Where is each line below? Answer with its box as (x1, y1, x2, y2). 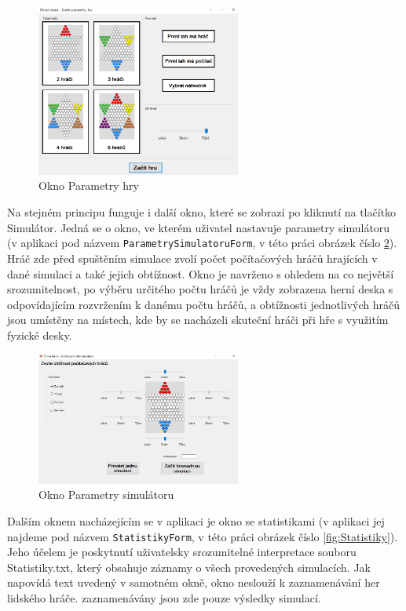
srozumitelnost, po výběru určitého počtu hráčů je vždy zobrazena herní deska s (7, 281, 393, 297)
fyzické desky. (7, 326, 72, 343)
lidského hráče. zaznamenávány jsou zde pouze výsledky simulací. (7, 589, 321, 606)
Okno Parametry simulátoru (38, 486, 174, 503)
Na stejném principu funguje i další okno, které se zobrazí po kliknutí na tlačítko (7, 204, 397, 220)
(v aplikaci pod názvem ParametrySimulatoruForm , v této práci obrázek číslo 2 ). (7, 235, 397, 251)
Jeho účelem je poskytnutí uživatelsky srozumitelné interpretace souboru (7, 544, 357, 560)
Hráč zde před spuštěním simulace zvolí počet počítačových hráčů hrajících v (7, 249, 378, 266)
